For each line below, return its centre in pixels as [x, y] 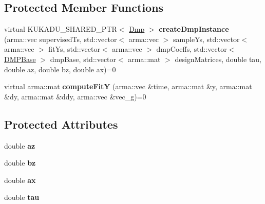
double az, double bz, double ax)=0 [60, 69]
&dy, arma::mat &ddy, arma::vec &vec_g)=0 [75, 96]
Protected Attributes [61, 124]
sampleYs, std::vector [206, 39]
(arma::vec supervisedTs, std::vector [61, 39]
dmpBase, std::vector [83, 59]
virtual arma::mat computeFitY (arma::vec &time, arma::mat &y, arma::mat [128, 86]
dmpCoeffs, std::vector [192, 49]
